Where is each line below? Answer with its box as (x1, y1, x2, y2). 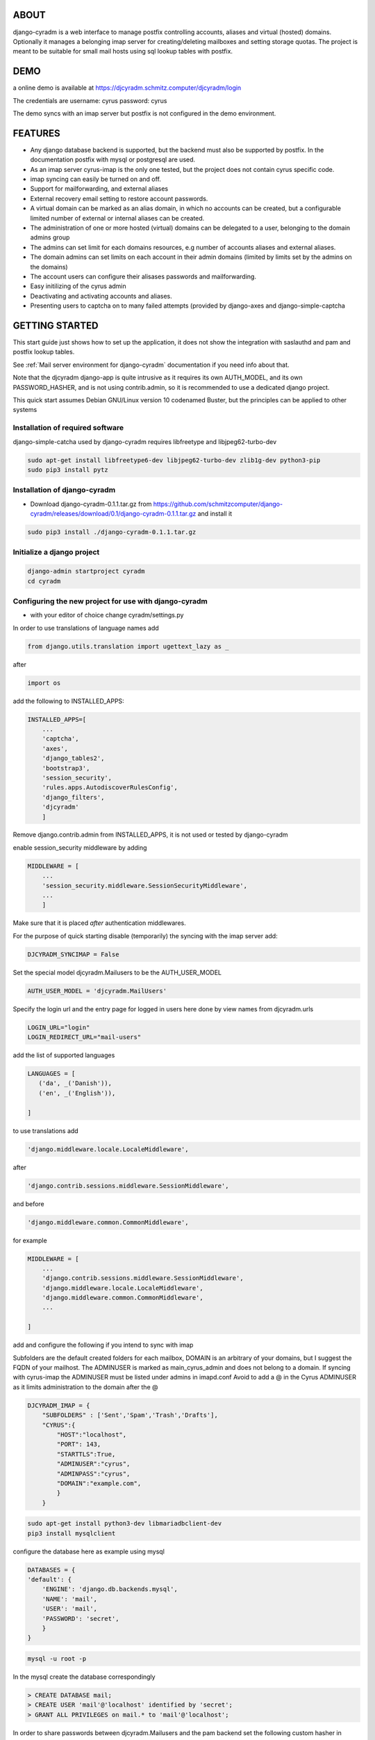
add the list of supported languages (12, 1051, 115, 1059)
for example (12, 1236, 48, 1244)
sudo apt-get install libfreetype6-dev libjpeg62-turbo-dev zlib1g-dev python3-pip (27, 456, 321, 464)
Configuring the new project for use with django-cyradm (12, 596, 208, 606)
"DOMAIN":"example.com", (56, 1479, 142, 1487)
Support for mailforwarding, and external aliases (30, 184, 169, 193)
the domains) (30, 262, 69, 271)
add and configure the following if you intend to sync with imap (12, 1340, 194, 1350)
